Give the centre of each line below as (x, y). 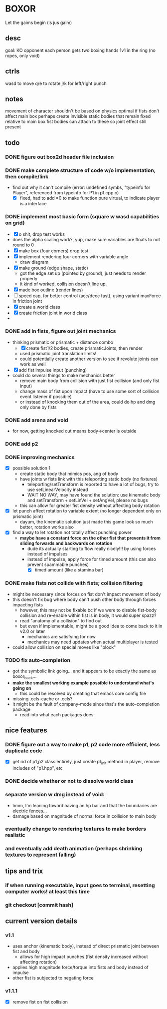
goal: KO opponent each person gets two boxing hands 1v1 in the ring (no (81, 50)
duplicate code (24, 751)
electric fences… (30, 811)
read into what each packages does (57, 714)
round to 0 (23, 245)
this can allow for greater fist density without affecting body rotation (90, 505)
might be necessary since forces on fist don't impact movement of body (86, 594)
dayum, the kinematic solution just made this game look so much (86, 522)
